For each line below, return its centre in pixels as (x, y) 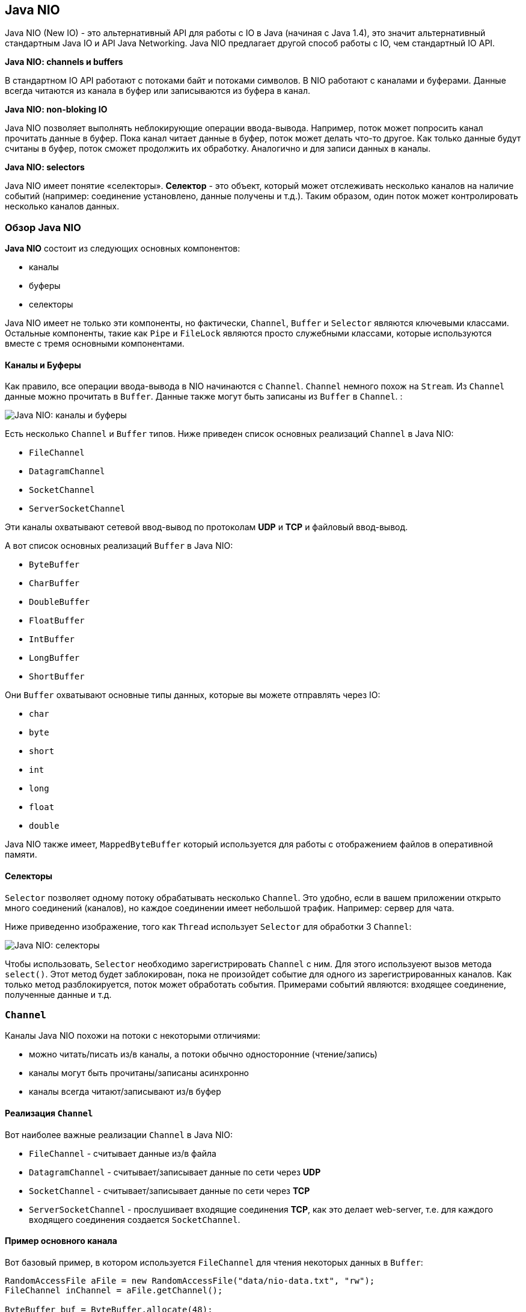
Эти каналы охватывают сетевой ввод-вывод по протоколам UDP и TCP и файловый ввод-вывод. (206, 527)
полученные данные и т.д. (58, 994)
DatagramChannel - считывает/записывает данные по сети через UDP (175, 1172)
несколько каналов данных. (62, 206)
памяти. (21, 855)
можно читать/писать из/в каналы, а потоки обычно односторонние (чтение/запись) (203, 1054)
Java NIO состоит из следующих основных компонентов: (123, 249)
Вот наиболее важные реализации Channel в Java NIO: (119, 1134)
